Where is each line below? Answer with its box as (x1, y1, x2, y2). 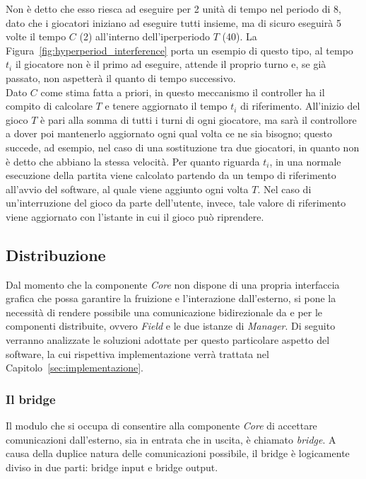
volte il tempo (6, 29, 66, 44)
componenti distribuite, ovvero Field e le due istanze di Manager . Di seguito (6, 318, 336, 333)
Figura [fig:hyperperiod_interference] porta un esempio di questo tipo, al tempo (6, 42, 353, 57)
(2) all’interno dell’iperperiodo (79, 29, 211, 44)
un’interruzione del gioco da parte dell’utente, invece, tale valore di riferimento (6, 195, 346, 210)
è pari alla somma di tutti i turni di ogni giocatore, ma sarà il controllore (40, 112, 357, 127)
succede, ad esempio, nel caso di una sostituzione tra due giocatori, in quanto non (6, 139, 360, 154)
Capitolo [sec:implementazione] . (6, 360, 143, 375)
